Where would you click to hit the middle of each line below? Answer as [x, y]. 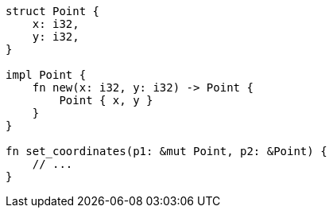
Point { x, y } [106, 100]
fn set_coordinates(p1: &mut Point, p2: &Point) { [166, 151]
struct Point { [53, 11]
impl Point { [46, 75]
